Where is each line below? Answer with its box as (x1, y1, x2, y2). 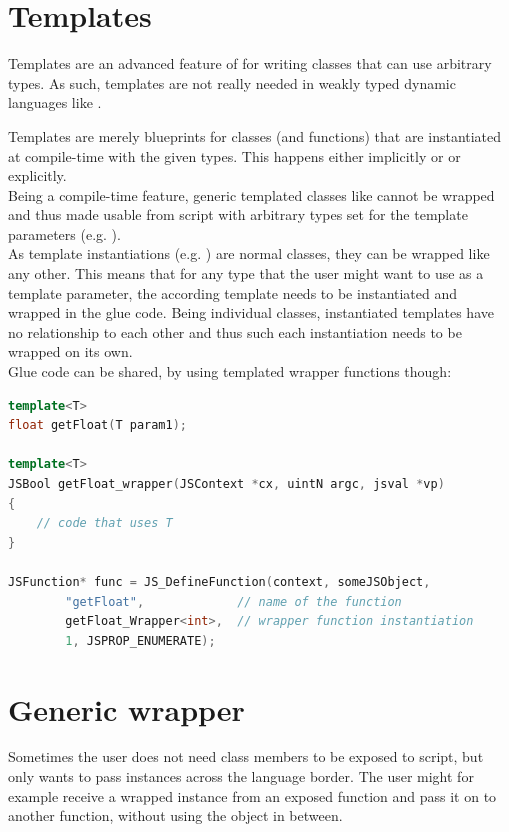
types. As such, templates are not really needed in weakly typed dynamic (8, 72, 456, 93)
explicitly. (8, 165, 67, 186)
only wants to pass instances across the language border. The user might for (8, 766, 474, 787)
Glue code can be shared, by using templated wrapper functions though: (8, 361, 452, 382)
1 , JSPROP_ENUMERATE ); (65, 633, 216, 648)
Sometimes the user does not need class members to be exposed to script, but (8, 746, 484, 767)
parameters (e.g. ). (8, 223, 121, 244)
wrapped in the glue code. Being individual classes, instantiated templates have (8, 302, 494, 323)
